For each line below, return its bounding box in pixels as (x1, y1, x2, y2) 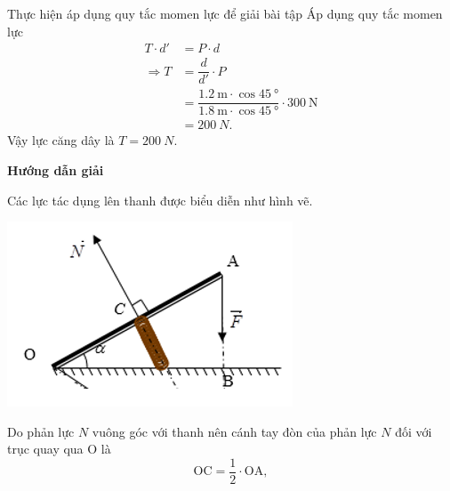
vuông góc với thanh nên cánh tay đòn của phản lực (92, 422, 377, 440)
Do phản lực (7, 422, 75, 440)
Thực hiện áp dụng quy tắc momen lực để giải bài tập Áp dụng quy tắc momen (7, 4, 443, 22)
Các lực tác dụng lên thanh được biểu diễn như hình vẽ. (7, 190, 313, 209)
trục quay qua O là (7, 439, 111, 458)
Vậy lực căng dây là (7, 131, 115, 149)
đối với (395, 422, 432, 440)
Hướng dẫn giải (7, 161, 104, 180)
